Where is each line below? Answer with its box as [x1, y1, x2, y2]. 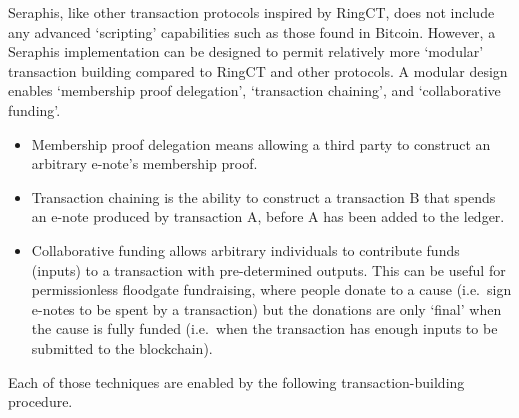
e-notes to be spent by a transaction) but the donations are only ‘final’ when [31, 298, 502, 319]
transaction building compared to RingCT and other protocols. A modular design [8, 60, 508, 81]
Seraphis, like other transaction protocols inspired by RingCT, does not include [8, 2, 495, 22]
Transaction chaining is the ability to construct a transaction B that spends [31, 186, 496, 207]
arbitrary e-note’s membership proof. [31, 153, 258, 174]
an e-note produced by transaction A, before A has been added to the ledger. [31, 206, 505, 227]
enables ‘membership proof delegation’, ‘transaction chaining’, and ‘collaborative [8, 80, 501, 101]
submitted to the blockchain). [31, 337, 213, 358]
